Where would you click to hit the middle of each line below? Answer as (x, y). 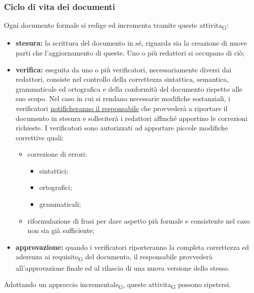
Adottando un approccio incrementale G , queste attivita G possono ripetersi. (118, 285)
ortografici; (56, 187)
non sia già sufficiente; (61, 230)
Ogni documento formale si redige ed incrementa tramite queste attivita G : (116, 26)
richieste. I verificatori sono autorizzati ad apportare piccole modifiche (122, 128)
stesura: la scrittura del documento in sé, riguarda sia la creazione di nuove (131, 43)
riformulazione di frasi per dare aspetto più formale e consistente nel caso (139, 220)
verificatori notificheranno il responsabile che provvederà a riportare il (122, 108)
